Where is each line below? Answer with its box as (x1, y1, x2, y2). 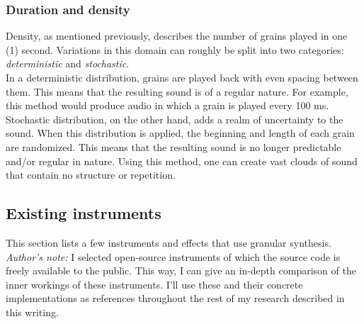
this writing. (6, 304, 59, 319)
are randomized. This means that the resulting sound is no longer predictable (6, 139, 341, 154)
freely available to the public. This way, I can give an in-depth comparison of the (6, 263, 356, 278)
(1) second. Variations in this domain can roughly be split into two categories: (6, 42, 344, 57)
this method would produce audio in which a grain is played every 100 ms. (6, 98, 329, 113)
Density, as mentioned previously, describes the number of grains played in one (6, 28, 348, 43)
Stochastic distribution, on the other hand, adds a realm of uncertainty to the (6, 111, 343, 126)
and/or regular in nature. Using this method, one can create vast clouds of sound (6, 153, 358, 168)
